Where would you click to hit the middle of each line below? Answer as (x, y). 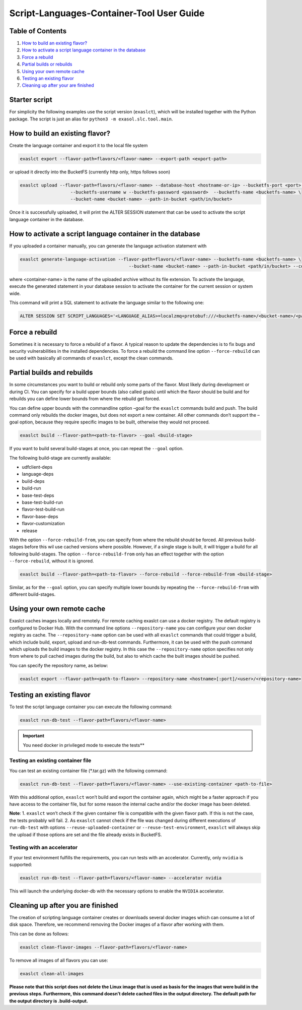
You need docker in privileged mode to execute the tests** (84, 745)
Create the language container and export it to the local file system (79, 145)
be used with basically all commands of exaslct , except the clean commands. (91, 358)
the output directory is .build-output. (49, 1001)
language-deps (38, 474)
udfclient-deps (37, 467)
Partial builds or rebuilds (47, 64)
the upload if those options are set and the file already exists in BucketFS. (86, 835)
